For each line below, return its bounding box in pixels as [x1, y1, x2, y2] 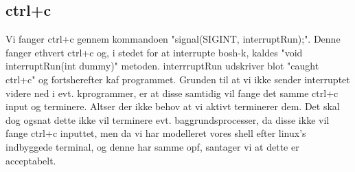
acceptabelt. [5, 153, 56, 167]
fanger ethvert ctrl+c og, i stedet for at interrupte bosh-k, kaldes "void [5, 45, 303, 59]
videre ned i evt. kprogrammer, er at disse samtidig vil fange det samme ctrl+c [5, 85, 339, 100]
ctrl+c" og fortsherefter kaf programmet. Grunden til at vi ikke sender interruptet [5, 72, 350, 86]
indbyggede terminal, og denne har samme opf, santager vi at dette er [5, 139, 299, 153]
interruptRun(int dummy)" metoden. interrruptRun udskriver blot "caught [5, 58, 319, 73]
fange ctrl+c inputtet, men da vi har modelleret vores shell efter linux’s [5, 126, 306, 140]
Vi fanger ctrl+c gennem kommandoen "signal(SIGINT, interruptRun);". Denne [5, 32, 341, 46]
